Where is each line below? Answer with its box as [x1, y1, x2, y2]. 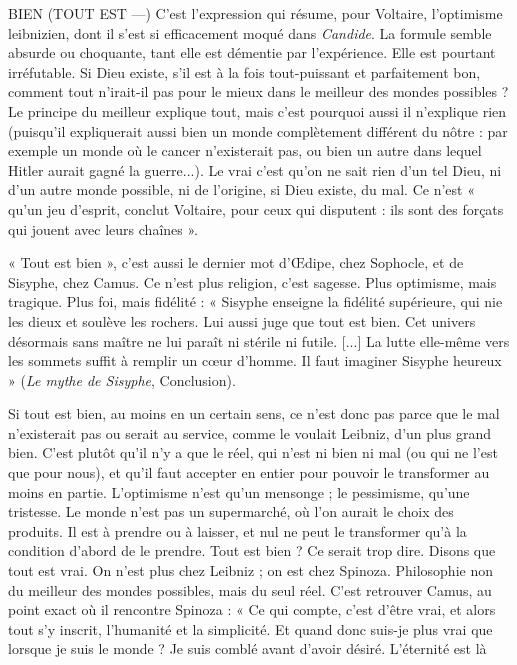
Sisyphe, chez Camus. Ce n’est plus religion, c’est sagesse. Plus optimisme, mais [8, 271, 497, 292]
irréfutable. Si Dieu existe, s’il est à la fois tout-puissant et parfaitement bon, [8, 61, 481, 82]
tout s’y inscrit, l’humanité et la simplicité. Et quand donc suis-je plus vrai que [8, 618, 493, 639]
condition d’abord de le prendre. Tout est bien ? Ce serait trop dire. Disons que [8, 540, 496, 561]
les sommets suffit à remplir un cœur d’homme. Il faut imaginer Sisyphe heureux [8, 350, 502, 371]
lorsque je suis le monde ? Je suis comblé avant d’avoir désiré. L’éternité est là [8, 638, 487, 659]
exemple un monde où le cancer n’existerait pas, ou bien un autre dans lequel [8, 140, 482, 161]
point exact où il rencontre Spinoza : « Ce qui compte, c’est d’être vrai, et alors [8, 599, 496, 620]
